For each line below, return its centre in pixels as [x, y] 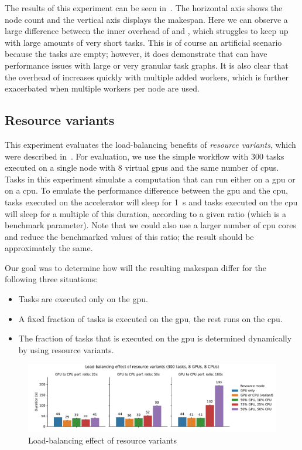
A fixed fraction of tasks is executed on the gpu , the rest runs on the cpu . [150, 318]
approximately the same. [49, 248]
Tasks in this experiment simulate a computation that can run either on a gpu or [150, 179]
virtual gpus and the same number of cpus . [202, 168]
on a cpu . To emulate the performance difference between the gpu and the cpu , [146, 190]
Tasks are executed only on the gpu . [83, 299]
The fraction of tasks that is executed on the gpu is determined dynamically [155, 338]
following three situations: [51, 279]
